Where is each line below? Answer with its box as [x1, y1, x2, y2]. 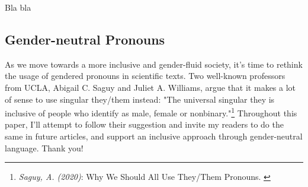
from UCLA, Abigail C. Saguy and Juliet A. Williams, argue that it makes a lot [5, 81, 296, 93]
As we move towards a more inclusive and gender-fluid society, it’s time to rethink [5, 58, 303, 70]
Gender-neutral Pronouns [5, 30, 165, 48]
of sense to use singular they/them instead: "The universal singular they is [5, 93, 275, 105]
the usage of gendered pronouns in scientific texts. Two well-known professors [5, 69, 285, 82]
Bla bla [5, 1, 31, 13]
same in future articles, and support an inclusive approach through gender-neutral [5, 130, 303, 142]
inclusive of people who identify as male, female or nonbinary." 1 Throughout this [5, 105, 297, 119]
